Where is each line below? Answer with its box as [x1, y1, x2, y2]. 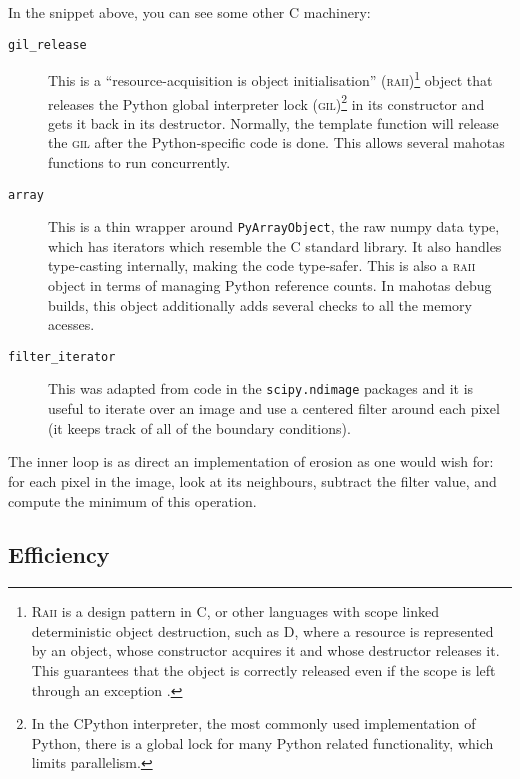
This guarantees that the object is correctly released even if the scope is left [31, 660, 496, 681]
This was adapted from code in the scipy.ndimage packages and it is [48, 378, 474, 399]
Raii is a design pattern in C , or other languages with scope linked [31, 601, 440, 622]
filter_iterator [8, 349, 116, 364]
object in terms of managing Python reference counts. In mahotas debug [48, 275, 492, 296]
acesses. [48, 314, 95, 335]
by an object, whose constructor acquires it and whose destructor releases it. [31, 640, 500, 661]
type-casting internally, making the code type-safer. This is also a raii [48, 255, 476, 276]
